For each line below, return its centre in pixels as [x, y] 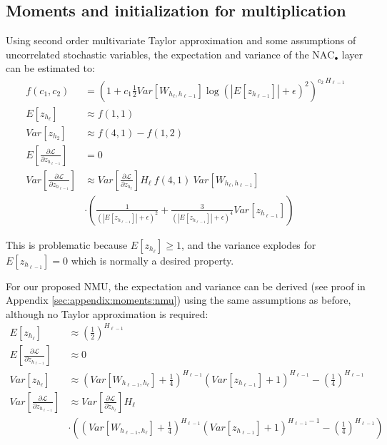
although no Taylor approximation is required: [107, 313]
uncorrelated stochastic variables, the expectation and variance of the [157, 54]
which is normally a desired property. [152, 260]
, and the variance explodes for [248, 244]
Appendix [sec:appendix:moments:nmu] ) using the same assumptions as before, [179, 300]
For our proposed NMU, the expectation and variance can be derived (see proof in [186, 286]
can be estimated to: [50, 68]
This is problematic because [67, 244]
